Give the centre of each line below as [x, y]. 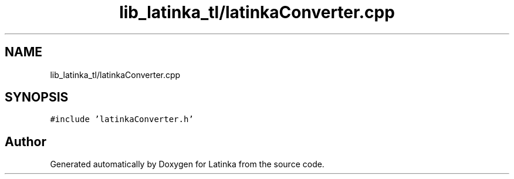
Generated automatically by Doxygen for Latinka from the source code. [187, 164]
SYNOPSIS [37, 97]
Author [26, 141]
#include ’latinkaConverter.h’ [122, 119]
